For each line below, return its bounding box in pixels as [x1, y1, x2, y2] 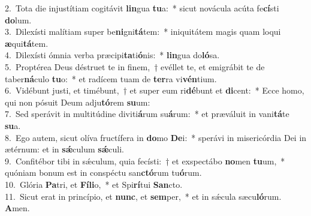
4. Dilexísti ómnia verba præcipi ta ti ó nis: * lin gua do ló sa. [5, 49, 220, 61]
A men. [5, 202, 30, 214]
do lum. [5, 13, 32, 26]
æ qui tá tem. [5, 37, 49, 49]
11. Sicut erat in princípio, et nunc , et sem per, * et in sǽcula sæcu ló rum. [5, 190, 282, 202]
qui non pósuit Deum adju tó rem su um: [5, 95, 150, 108]
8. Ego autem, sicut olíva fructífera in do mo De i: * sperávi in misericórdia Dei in [5, 131, 307, 143]
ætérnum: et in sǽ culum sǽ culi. [5, 143, 124, 155]
